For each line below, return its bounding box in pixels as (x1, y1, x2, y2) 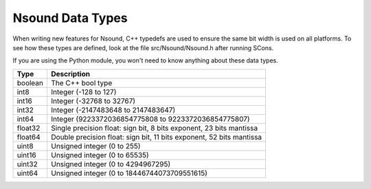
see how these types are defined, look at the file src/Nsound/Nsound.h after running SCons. (12, 43, 274, 52)
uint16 (16, 150, 37, 159)
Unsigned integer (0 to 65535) (50, 150, 149, 159)
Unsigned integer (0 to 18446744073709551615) (50, 168, 207, 178)
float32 (16, 123, 41, 133)
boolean (16, 78, 44, 87)
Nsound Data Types (12, 10, 128, 25)
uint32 (16, 159, 38, 168)
